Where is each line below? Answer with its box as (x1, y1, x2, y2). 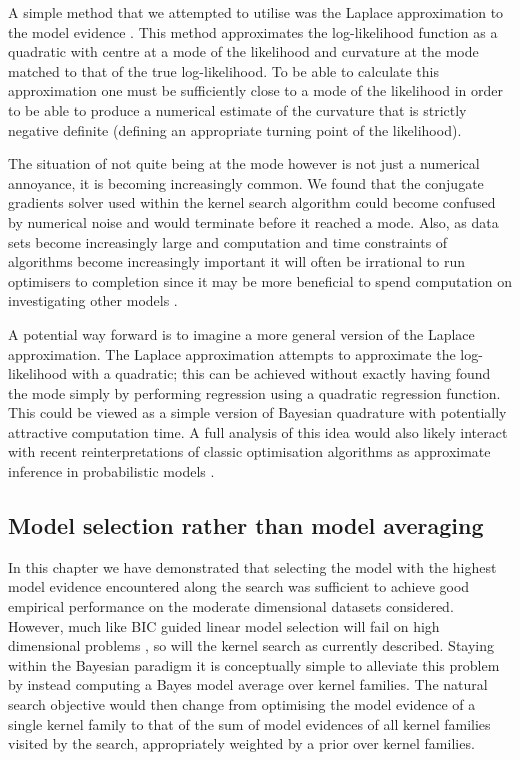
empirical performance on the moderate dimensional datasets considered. (8, 596, 454, 617)
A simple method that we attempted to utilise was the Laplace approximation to (8, 2, 504, 22)
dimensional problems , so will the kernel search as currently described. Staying (8, 635, 495, 656)
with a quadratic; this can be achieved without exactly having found (71, 363, 491, 384)
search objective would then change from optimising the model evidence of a (8, 694, 476, 715)
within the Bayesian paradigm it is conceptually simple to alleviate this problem (8, 654, 500, 675)
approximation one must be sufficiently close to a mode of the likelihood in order (8, 80, 504, 101)
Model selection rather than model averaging (8, 510, 484, 541)
